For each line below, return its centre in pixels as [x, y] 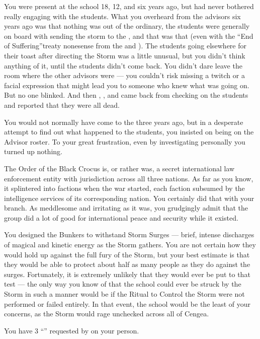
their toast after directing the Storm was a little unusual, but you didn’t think [125, 55]
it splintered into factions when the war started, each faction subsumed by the [124, 188]
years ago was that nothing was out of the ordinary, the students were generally [127, 26]
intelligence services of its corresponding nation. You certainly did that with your [129, 198]
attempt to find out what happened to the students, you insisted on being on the [129, 132]
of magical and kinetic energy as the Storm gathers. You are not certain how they [130, 245]
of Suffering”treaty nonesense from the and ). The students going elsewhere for [125, 46]
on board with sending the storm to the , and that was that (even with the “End [129, 36]
